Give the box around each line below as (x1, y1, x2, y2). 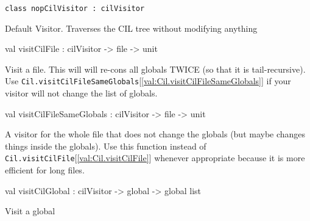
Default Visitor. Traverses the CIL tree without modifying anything (5, 21, 258, 34)
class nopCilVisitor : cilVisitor (5, 4, 145, 13)
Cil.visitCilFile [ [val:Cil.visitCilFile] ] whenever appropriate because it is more (5, 151, 305, 164)
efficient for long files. (5, 164, 85, 176)
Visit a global (5, 205, 55, 217)
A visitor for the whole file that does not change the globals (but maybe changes (5, 128, 306, 140)
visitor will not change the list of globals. (5, 87, 158, 100)
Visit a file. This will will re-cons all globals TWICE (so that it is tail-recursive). (5, 62, 306, 75)
